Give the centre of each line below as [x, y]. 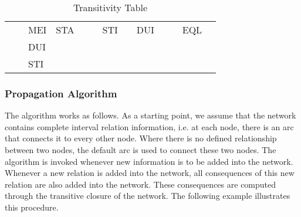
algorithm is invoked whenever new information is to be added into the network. [149, 161]
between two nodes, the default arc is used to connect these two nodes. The [141, 150]
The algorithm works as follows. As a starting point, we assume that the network [150, 115]
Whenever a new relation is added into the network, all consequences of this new [150, 173]
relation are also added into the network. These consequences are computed [141, 184]
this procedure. [32, 207]
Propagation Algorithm [61, 93]
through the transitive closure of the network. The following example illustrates [148, 196]
